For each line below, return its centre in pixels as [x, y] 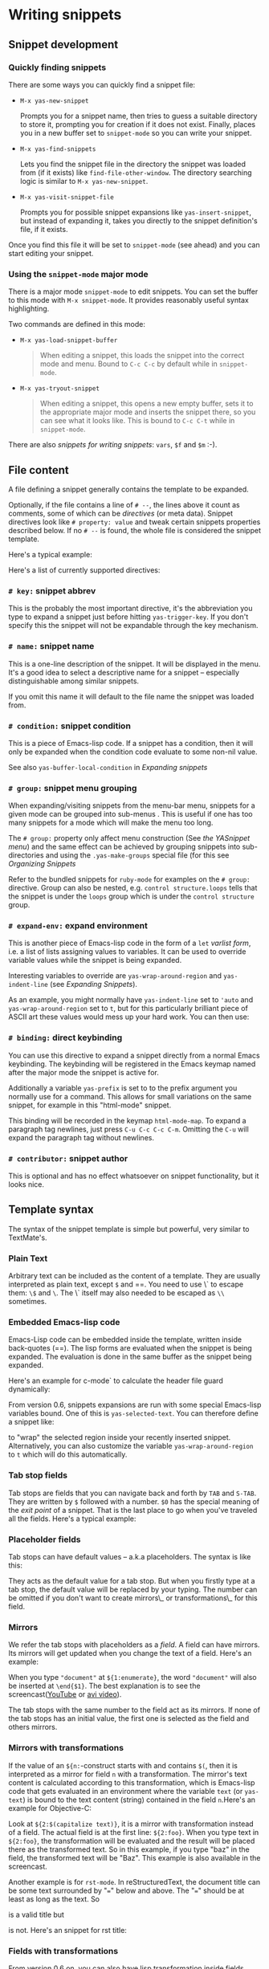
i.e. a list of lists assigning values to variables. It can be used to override [127, 952]
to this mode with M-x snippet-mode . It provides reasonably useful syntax [128, 300]
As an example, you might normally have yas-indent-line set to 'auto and [131, 1000]
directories [26, 855]
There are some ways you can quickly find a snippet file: [102, 84]
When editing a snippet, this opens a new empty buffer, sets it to [147, 404]
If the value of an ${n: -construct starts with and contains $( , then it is [123, 1765]
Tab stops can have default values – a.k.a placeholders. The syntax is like [130, 1557]
